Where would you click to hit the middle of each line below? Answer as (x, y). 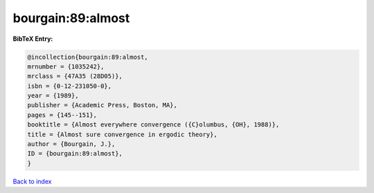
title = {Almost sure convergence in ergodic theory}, (122, 134)
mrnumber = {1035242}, (66, 66)
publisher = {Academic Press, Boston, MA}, (103, 105)
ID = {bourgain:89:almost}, (75, 154)
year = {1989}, (53, 96)
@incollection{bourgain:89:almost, (88, 57)
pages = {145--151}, (62, 115)
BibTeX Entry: (33, 39)
